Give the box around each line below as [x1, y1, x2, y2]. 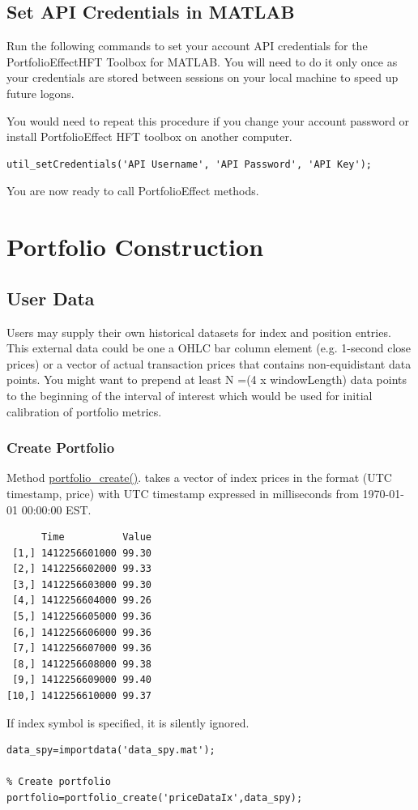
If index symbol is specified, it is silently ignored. [6, 714, 250, 731]
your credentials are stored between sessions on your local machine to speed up [6, 69, 399, 86]
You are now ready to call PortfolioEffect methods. [6, 182, 259, 199]
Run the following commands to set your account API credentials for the [6, 37, 368, 54]
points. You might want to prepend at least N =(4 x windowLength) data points [6, 371, 407, 388]
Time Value [41, 531, 151, 544]
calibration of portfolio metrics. [6, 403, 162, 420]
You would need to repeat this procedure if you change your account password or [6, 112, 410, 129]
